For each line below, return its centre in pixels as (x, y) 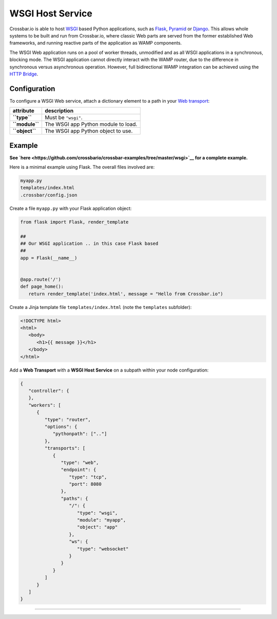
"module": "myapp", (102, 520)
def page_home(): (42, 287)
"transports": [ (65, 448)
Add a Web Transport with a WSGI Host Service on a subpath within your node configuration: (109, 370)
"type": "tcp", (88, 477)
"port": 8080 (85, 484)
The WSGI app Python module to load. (91, 124)
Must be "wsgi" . (64, 118)
